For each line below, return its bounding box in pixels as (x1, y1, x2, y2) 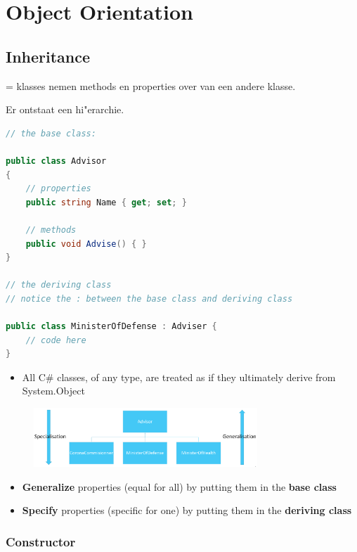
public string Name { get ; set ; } (25, 197, 187, 207)
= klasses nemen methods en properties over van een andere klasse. (6, 78, 296, 93)
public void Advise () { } (25, 238, 147, 249)
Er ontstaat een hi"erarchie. (6, 102, 124, 117)
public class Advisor (6, 155, 107, 166)
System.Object (22, 383, 85, 398)
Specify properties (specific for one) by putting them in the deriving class (22, 503, 352, 518)
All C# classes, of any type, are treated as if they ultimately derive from (22, 369, 336, 384)
